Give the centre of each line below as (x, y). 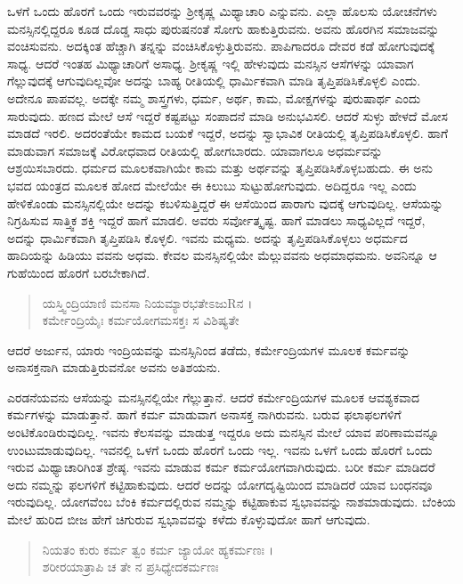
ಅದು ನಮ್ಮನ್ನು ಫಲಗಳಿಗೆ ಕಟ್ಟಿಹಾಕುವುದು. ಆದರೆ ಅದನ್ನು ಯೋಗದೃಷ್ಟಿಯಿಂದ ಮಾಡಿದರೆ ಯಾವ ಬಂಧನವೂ (220, 484)
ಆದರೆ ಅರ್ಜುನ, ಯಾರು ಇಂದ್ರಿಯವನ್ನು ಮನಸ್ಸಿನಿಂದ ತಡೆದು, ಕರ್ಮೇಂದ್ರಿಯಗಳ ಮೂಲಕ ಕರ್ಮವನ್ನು (209, 349)
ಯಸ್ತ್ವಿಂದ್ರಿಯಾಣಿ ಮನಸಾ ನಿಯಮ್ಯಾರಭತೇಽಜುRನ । (147, 302)
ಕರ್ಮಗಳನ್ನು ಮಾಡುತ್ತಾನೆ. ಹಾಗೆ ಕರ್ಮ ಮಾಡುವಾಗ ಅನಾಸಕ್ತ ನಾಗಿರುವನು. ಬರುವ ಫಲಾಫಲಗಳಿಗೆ (204, 414)
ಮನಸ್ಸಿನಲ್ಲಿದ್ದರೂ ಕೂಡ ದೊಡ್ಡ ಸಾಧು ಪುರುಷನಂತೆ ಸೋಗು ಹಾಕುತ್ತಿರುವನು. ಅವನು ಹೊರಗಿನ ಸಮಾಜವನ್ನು (223, 28)
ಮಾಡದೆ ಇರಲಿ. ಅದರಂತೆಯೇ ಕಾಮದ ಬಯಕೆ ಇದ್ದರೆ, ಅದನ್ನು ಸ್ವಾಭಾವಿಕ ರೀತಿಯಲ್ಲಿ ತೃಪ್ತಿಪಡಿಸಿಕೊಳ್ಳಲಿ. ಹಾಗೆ (228, 133)
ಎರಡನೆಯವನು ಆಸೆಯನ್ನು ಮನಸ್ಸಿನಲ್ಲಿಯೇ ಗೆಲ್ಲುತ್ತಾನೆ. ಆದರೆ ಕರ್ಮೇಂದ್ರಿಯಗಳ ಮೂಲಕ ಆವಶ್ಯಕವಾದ (213, 397)
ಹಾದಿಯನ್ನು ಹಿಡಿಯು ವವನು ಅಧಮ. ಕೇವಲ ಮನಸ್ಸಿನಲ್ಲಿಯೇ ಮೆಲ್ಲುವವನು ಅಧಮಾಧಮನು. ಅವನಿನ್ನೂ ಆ (222, 255)
